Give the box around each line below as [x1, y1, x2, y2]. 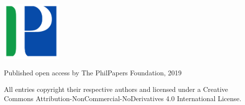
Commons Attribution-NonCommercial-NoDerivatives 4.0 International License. [4, 93, 242, 104]
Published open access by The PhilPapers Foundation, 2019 [4, 68, 182, 78]
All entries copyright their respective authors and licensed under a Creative [4, 84, 228, 94]
